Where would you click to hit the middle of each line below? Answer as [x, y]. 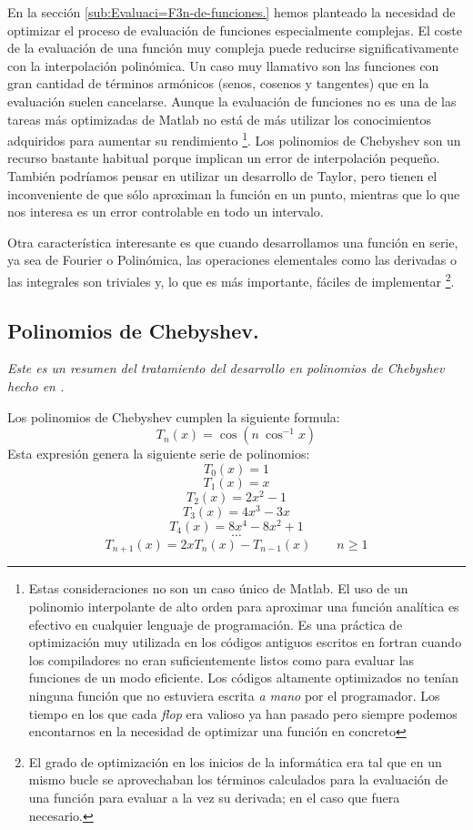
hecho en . [36, 386]
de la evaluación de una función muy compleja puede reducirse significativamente [233, 48]
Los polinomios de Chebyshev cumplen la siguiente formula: [174, 416]
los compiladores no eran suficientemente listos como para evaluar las [221, 659]
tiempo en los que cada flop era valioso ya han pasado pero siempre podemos [243, 713]
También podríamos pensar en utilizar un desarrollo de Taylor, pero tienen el [222, 176]
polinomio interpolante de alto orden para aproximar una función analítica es [244, 607]
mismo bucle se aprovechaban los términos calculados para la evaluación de [238, 779]
